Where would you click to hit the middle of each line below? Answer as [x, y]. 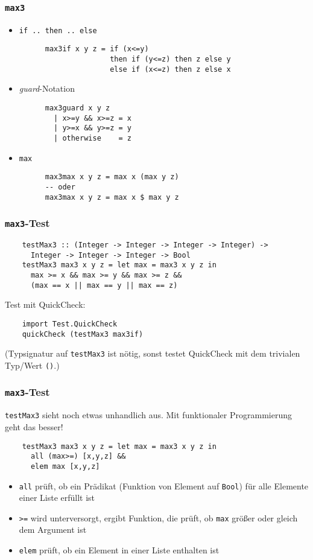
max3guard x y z [77, 108]
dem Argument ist [53, 530]
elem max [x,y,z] [65, 466]
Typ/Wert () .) [32, 365]
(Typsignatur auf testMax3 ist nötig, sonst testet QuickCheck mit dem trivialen [153, 353]
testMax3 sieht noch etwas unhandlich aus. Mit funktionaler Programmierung [148, 415]
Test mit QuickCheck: [45, 304]
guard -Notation [47, 88]
